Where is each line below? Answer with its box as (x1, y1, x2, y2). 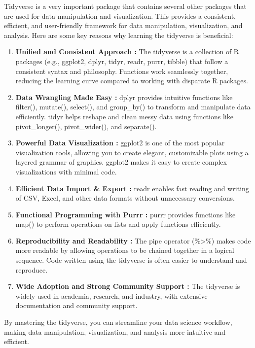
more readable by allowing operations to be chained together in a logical (15, 245, 234, 255)
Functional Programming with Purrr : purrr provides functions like (15, 209, 236, 219)
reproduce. (15, 264, 48, 275)
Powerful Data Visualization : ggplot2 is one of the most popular (15, 138, 225, 148)
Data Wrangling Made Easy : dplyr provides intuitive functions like (15, 92, 233, 102)
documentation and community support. (15, 300, 138, 311)
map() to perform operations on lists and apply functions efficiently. (15, 219, 221, 229)
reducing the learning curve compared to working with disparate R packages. (15, 75, 248, 86)
